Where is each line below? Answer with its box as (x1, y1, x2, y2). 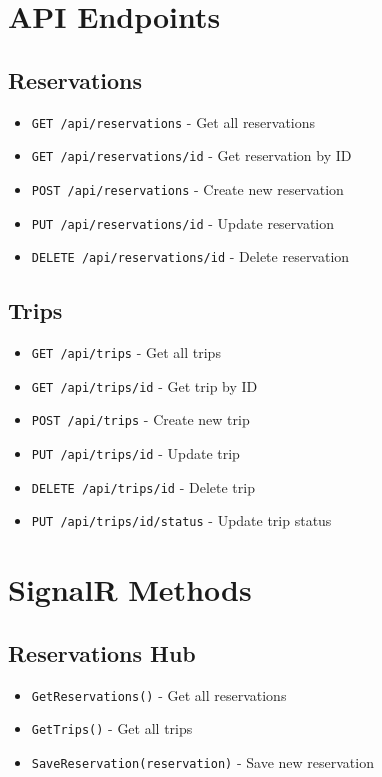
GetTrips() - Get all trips (31, 718, 193, 739)
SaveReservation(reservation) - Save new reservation (31, 751, 374, 772)
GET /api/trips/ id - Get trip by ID (31, 375, 258, 396)
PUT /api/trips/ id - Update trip (31, 443, 240, 464)
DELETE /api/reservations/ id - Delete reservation (31, 246, 350, 267)
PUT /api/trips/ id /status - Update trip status (31, 510, 332, 531)
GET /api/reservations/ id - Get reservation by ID (31, 145, 352, 166)
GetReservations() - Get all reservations (31, 684, 287, 705)
